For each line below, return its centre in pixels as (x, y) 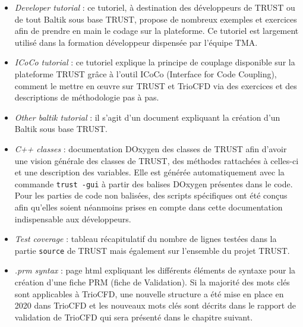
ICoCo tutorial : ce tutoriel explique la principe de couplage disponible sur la (155, 62)
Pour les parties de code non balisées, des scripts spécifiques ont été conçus (151, 195)
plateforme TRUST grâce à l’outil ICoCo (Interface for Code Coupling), (146, 73)
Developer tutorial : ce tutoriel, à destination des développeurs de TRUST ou (155, 7)
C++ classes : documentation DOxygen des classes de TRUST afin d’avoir (151, 148)
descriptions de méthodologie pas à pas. (87, 97)
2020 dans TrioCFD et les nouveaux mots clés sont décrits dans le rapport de (155, 305)
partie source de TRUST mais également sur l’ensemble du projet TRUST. (152, 250)
